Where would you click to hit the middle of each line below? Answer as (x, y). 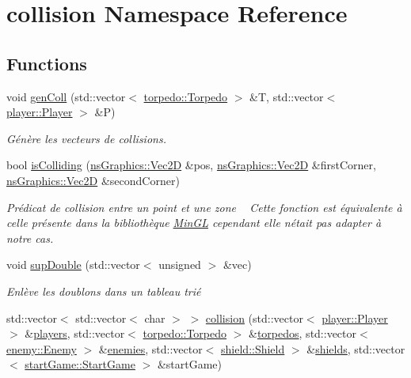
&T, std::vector (287, 96)
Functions (47, 63)
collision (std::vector (254, 318)
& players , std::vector (75, 333)
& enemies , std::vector (150, 348)
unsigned (180, 265)
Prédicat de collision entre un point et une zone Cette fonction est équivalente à (204, 207)
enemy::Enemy (42, 348)
